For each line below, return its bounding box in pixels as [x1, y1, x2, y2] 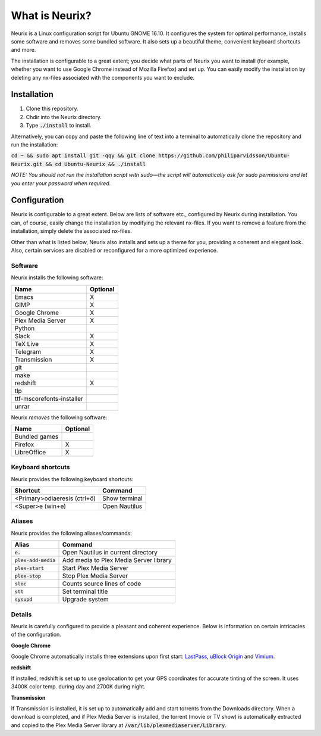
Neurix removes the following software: [11, 414, 108, 421]
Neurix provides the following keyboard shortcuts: [11, 475, 134, 482]
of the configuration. [11, 631, 62, 638]
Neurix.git [11, 161, 43, 167]
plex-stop [14, 572, 42, 579]
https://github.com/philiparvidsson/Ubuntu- [158, 152, 291, 159]
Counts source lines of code [62, 579, 141, 588]
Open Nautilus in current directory [62, 548, 158, 557]
